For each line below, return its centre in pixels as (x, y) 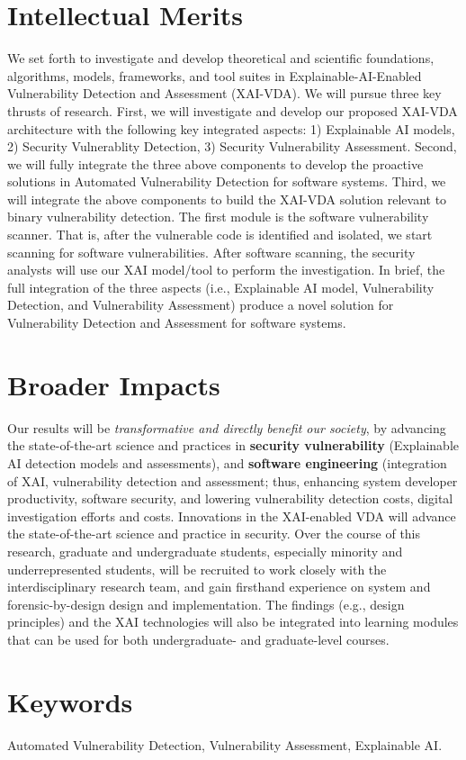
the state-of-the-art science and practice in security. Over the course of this (214, 534)
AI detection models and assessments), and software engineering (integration (227, 462)
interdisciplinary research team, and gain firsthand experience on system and (219, 587)
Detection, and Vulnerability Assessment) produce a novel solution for (201, 305)
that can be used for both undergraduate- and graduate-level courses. (198, 639)
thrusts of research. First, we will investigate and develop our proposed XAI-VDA (233, 110)
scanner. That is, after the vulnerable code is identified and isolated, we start (220, 235)
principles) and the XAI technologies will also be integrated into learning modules (233, 622)
